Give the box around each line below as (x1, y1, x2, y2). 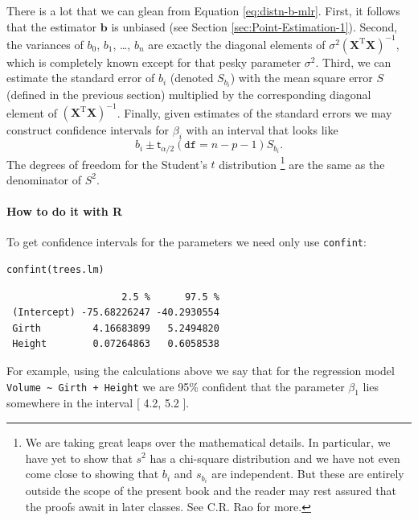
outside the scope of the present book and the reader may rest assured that (25, 482, 396, 499)
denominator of (6, 171, 82, 188)
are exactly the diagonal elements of (148, 35, 326, 52)
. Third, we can (315, 53, 391, 70)
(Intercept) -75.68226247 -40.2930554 (12, 307, 219, 319)
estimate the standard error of (6, 69, 155, 86)
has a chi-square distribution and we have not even (150, 449, 400, 466)
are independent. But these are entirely (211, 465, 404, 482)
